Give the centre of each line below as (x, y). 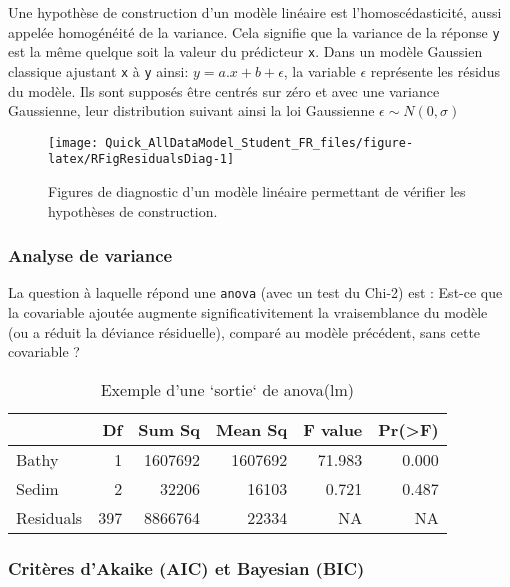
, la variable (319, 70)
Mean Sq (252, 429)
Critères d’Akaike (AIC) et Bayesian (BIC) (186, 567)
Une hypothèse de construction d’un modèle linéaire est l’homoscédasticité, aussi (255, 12)
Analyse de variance (90, 255)
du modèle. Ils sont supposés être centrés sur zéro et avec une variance (224, 90)
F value (333, 429)
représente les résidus (435, 70)
